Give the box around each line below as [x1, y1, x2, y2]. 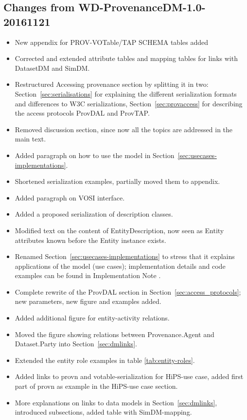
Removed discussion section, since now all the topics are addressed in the [15, 124, 233, 134]
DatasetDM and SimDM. [15, 62, 90, 73]
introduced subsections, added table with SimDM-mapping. [15, 407, 192, 417]
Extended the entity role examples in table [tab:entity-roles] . [15, 355, 195, 365]
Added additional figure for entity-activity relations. [15, 313, 170, 323]
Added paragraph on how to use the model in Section [15, 150, 175, 160]
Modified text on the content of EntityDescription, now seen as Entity [15, 225, 224, 235]
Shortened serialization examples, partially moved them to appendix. [15, 176, 220, 186]
